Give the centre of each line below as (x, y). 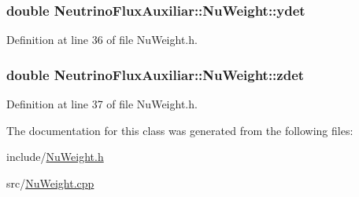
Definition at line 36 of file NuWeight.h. (102, 40)
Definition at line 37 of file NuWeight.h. (102, 104)
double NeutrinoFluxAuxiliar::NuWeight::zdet (155, 74)
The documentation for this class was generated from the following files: (180, 130)
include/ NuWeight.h (55, 157)
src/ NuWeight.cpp (50, 182)
